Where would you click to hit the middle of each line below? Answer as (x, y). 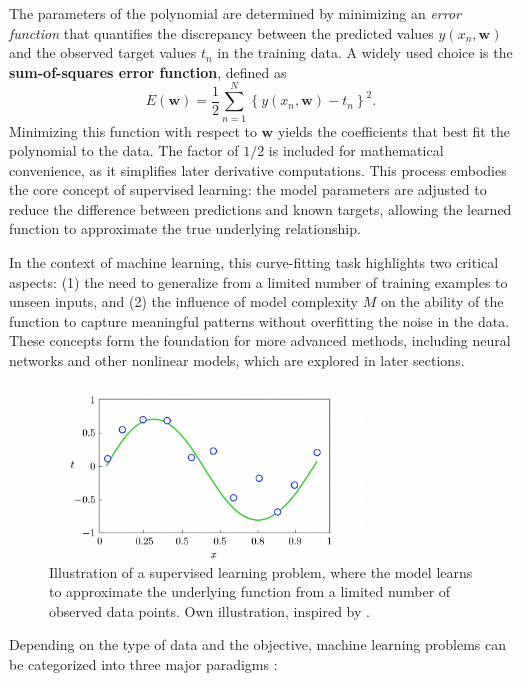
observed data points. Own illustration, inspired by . (209, 610)
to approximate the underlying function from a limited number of (250, 591)
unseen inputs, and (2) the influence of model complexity (184, 301)
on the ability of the (442, 301)
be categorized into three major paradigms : (143, 663)
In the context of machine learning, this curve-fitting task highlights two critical (254, 262)
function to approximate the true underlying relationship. (185, 228)
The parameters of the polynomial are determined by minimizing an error (235, 13)
